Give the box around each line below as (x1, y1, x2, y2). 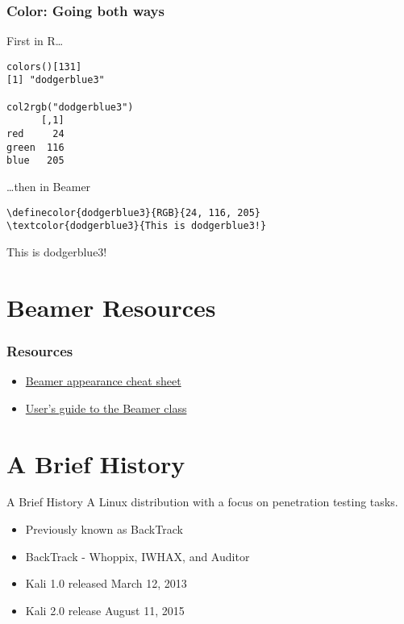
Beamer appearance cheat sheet (25, 372, 181, 389)
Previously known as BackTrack (25, 521, 183, 538)
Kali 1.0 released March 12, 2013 (25, 575, 187, 592)
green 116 (6, 141, 65, 153)
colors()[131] (6, 60, 82, 73)
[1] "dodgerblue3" (6, 74, 105, 86)
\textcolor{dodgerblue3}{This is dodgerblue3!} (6, 220, 267, 232)
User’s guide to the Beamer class (25, 399, 187, 416)
